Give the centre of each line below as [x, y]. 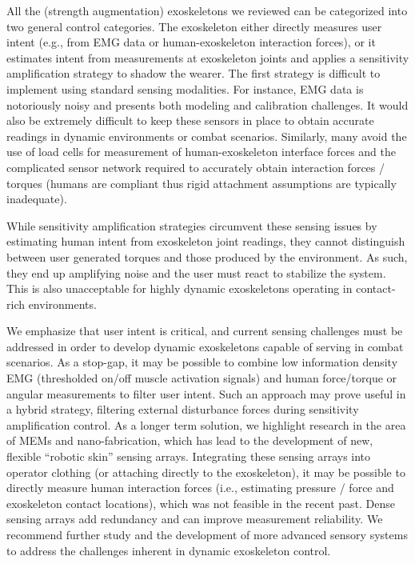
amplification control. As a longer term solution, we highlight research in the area [206, 424]
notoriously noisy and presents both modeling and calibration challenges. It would [207, 104]
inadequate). [37, 199]
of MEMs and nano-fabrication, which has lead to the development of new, [190, 440]
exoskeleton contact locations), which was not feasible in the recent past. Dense [201, 503]
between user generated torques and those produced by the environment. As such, [207, 256]
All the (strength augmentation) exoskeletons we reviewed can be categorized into [207, 10]
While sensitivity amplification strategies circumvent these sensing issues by [192, 225]
